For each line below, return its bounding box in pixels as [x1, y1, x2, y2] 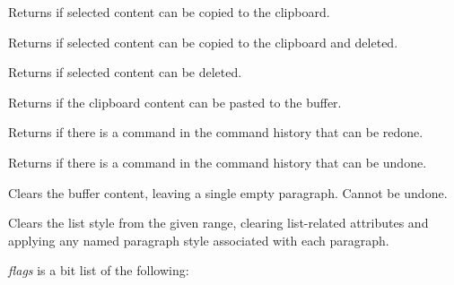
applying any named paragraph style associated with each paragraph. [8, 230, 389, 249]
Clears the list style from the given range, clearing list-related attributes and [8, 213, 429, 232]
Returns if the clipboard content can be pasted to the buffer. [8, 92, 342, 111]
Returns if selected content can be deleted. [8, 63, 242, 82]
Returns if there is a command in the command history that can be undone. [8, 152, 427, 171]
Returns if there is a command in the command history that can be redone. [8, 123, 423, 142]
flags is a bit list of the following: [8, 261, 189, 280]
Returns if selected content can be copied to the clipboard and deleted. [8, 32, 398, 51]
